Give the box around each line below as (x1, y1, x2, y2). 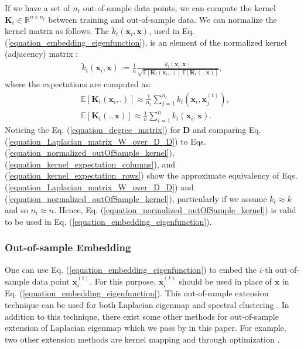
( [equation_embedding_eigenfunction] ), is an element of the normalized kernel (5, 36, 287, 48)
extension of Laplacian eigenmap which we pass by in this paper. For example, (5, 321, 286, 334)
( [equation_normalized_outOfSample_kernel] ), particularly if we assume (5, 192, 267, 204)
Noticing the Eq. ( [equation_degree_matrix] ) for (5, 123, 180, 135)
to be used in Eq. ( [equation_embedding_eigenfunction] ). (5, 215, 212, 227)
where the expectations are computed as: (5, 78, 151, 90)
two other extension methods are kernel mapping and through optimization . (5, 333, 280, 345)
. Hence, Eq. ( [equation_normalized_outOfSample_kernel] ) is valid (54, 204, 296, 216)
